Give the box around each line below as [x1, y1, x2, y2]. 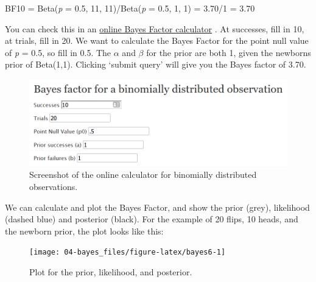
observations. [29, 180, 78, 193]
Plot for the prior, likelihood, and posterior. [29, 266, 192, 278]
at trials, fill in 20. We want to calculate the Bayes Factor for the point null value [5, 34, 309, 47]
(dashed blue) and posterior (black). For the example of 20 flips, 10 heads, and [5, 213, 298, 225]
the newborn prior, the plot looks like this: [5, 224, 164, 237]
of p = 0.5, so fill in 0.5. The [5, 46, 111, 58]
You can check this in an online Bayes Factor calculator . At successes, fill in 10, [5, 22, 304, 35]
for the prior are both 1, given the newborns [146, 46, 311, 58]
